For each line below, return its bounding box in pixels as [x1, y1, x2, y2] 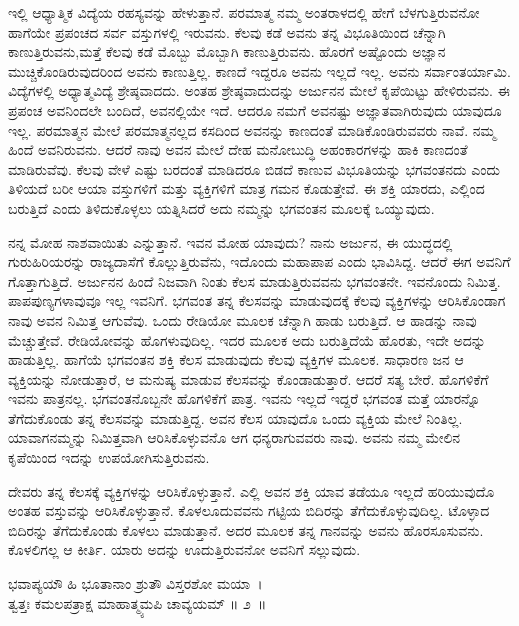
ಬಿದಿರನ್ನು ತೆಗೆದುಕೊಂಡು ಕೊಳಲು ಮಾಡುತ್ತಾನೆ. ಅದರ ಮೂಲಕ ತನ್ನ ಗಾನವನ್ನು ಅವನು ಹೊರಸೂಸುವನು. [8, 519, 484, 540]
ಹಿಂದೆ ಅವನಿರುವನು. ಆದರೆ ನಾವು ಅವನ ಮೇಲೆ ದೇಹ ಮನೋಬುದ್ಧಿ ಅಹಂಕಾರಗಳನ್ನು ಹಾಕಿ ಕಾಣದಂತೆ [8, 139, 468, 160]
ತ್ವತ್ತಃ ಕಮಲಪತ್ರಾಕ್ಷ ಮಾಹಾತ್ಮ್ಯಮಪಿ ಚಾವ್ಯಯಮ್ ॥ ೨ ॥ [8, 592, 267, 613]
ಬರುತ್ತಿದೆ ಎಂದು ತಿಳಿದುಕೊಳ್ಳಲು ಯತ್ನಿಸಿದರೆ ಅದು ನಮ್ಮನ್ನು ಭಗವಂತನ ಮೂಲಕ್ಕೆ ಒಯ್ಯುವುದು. [8, 197, 435, 218]
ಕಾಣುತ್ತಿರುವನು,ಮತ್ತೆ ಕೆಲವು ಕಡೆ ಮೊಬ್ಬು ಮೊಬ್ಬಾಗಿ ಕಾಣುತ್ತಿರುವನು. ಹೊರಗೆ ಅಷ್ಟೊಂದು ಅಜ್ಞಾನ [8, 41, 446, 62]
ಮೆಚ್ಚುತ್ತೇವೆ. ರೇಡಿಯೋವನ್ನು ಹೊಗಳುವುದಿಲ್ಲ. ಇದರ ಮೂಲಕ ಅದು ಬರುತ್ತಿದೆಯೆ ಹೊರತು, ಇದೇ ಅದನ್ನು [8, 329, 486, 350]
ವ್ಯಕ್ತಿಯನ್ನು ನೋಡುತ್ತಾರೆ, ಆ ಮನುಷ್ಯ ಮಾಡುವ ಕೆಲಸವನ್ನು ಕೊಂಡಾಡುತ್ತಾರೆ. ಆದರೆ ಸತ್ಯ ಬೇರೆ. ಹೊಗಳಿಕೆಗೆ [8, 368, 489, 389]
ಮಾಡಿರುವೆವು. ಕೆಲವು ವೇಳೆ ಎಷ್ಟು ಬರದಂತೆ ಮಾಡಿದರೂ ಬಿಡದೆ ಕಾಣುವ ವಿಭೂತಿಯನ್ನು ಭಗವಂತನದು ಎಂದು [8, 158, 500, 179]
